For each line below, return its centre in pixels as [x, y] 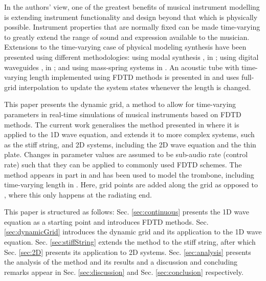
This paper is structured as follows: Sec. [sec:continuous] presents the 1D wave [127, 212]
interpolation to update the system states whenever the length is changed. [135, 87]
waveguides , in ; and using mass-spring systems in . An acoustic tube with [122, 67]
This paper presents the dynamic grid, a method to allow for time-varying [120, 104]
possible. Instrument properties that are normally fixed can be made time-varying [132, 27]
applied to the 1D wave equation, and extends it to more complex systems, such [129, 134]
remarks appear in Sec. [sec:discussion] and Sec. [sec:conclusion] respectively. [124, 272]
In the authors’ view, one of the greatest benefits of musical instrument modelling [132, 7]
